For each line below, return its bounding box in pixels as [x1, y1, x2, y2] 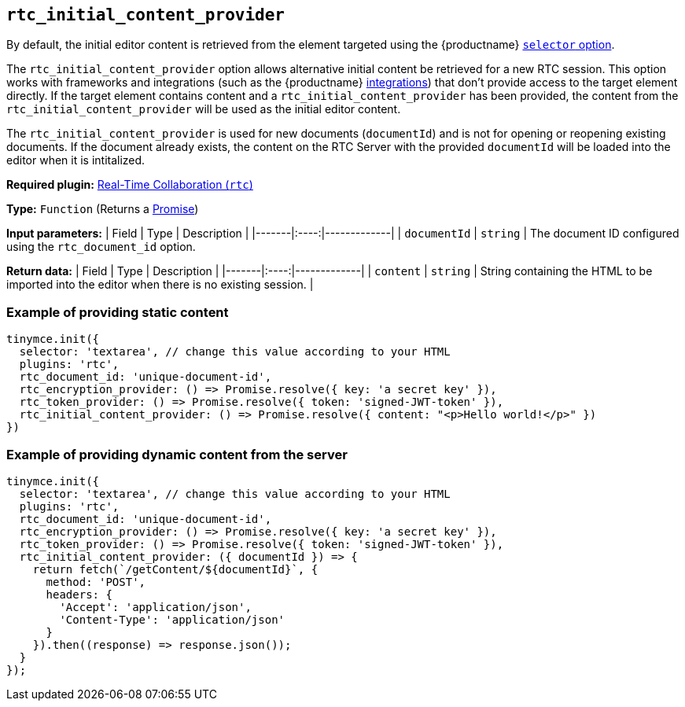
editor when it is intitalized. [6, 153, 145, 168]
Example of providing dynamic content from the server [6, 446, 348, 462]
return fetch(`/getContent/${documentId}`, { [32, 562, 319, 576]
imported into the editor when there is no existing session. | [6, 278, 314, 292]
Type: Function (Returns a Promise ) [6, 202, 199, 216]
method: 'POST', [46, 575, 146, 588]
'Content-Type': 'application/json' [59, 613, 285, 626]
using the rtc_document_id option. [6, 240, 196, 254]
